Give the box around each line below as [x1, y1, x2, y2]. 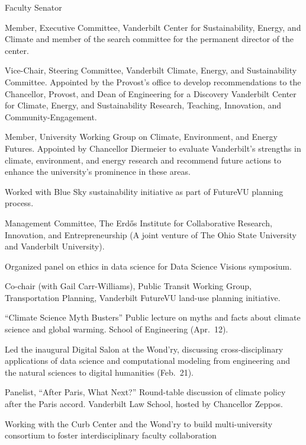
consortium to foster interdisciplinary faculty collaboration [5, 429, 217, 441]
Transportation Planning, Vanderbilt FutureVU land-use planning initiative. [5, 291, 281, 303]
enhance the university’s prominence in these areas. [5, 165, 191, 178]
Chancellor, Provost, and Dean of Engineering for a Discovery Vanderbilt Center [5, 87, 297, 100]
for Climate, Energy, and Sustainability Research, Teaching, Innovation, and [5, 99, 281, 111]
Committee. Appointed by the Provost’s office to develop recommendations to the [5, 75, 301, 88]
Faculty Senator [5, 1, 62, 13]
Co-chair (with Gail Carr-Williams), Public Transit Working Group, [5, 280, 252, 292]
